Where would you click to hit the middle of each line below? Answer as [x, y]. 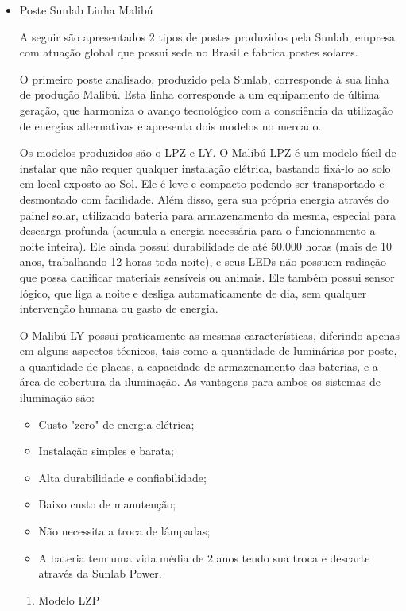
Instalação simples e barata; [106, 451]
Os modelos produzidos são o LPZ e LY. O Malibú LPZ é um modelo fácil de [208, 152]
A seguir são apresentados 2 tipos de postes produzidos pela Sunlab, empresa [207, 36]
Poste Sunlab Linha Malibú [86, 10]
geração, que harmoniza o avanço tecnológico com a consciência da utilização [207, 109]
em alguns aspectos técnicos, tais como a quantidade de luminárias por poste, [208, 350]
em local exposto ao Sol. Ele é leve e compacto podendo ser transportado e [202, 183]
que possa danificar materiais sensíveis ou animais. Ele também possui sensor [207, 276]
